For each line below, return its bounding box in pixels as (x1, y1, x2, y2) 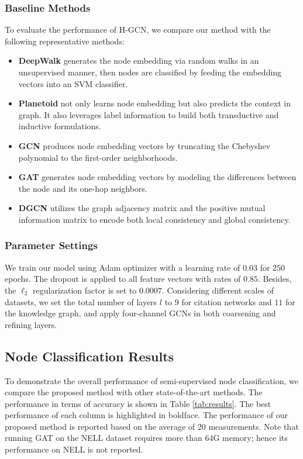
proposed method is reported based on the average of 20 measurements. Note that (5, 420, 299, 432)
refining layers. (5, 318, 57, 330)
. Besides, (257, 272, 292, 285)
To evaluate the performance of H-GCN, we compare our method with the (5, 23, 271, 36)
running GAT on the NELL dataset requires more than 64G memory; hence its (5, 432, 288, 444)
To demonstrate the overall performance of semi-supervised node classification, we (5, 374, 298, 386)
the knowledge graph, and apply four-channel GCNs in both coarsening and (5, 307, 276, 319)
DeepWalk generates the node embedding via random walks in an (18, 54, 259, 67)
